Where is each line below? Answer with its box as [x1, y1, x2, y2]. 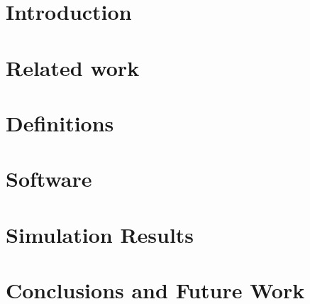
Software [6, 164, 92, 193]
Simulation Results [6, 219, 194, 249]
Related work [6, 53, 140, 82]
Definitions [6, 108, 114, 137]
